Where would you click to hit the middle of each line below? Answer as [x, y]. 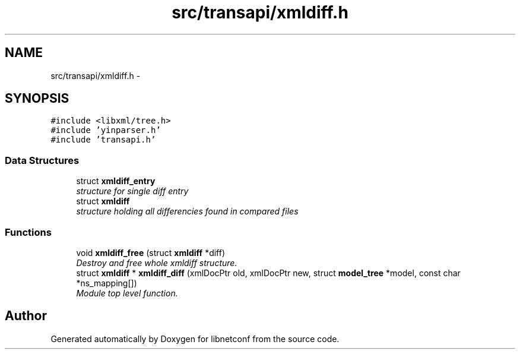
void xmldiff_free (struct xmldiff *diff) [151, 252]
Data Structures [42, 160]
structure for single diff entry [132, 191]
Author [26, 316]
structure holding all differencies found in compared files [187, 211]
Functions [28, 232]
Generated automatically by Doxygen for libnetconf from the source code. [195, 339]
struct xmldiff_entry [116, 181]
